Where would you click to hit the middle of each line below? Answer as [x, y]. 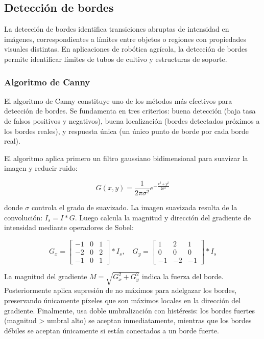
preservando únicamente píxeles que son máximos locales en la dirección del [123, 300]
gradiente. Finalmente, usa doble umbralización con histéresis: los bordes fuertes [129, 310]
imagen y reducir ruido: [41, 168]
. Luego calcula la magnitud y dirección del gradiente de [163, 217]
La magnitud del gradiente [46, 276]
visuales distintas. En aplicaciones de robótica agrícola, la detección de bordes [126, 49]
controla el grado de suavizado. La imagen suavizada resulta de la [134, 207]
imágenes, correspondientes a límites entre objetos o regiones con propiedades [125, 39]
